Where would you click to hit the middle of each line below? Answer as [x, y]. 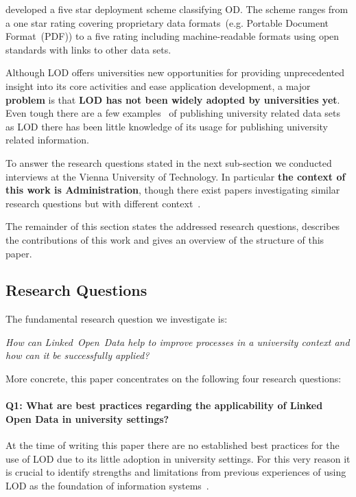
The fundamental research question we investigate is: [117, 319]
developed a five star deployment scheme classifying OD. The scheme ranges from [177, 9]
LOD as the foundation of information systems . [107, 485]
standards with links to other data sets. [88, 49]
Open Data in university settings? [87, 418]
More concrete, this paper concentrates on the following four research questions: [174, 379]
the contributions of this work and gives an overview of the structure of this [165, 239]
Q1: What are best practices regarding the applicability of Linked [164, 405]
